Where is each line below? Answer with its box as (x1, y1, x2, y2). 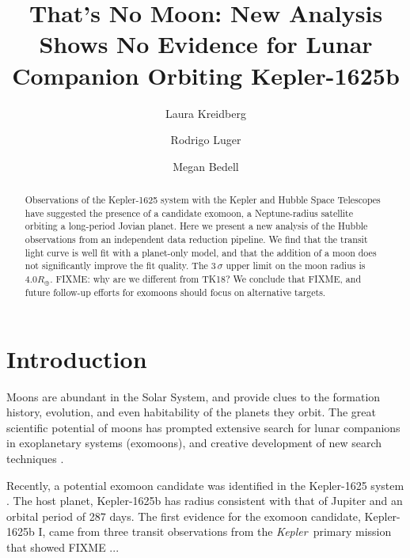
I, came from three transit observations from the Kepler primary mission (38, 523, 392, 540)
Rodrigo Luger (170, 131, 241, 148)
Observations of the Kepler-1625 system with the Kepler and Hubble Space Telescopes (25, 193, 381, 207)
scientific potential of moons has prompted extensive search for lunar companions (6, 419, 401, 435)
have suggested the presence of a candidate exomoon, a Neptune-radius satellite (25, 206, 354, 219)
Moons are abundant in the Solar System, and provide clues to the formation (6, 388, 381, 404)
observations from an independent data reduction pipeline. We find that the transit (25, 233, 368, 246)
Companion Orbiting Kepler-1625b (12, 59, 400, 91)
